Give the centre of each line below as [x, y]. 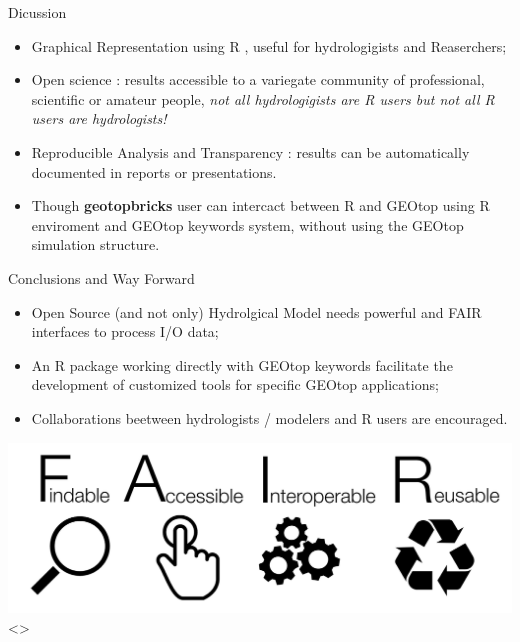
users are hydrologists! [99, 118]
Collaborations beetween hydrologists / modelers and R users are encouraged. [269, 417]
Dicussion [37, 12]
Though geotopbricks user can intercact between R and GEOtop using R [260, 205]
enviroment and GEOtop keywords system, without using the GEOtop [247, 224]
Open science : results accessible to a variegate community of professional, [258, 79]
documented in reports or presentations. [154, 171]
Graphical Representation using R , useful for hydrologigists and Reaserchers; [269, 45]
